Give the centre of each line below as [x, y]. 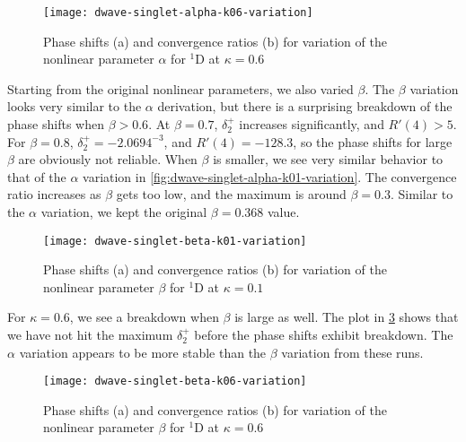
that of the [37, 176]
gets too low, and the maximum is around [231, 194]
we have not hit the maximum [90, 335]
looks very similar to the [75, 106]
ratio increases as [54, 194]
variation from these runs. [352, 352]
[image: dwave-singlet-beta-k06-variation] [175, 381]
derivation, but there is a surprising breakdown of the [305, 106]
